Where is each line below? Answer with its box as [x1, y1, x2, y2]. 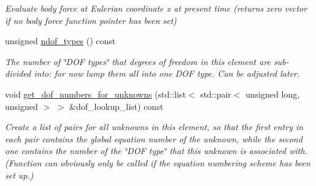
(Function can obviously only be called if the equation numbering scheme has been [5, 156, 310, 169]
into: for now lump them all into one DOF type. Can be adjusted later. [34, 67, 300, 80]
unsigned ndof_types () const [5, 34, 116, 47]
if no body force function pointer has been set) [5, 14, 177, 26]
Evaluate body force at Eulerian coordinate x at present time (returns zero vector [5, 2, 307, 14]
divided [5, 67, 31, 80]
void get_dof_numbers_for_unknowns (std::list [5, 87, 186, 100]
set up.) [5, 168, 34, 181]
